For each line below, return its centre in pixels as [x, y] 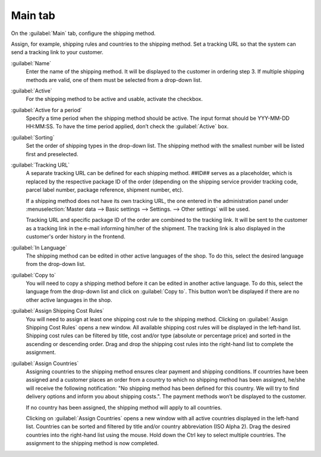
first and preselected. [52, 154]
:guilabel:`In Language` [39, 247]
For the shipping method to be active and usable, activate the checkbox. [114, 99]
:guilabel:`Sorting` [33, 137]
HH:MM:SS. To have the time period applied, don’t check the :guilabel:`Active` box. [127, 126]
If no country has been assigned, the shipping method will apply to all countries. [124, 407]
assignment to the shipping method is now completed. [92, 443]
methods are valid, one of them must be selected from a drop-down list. [114, 80]
